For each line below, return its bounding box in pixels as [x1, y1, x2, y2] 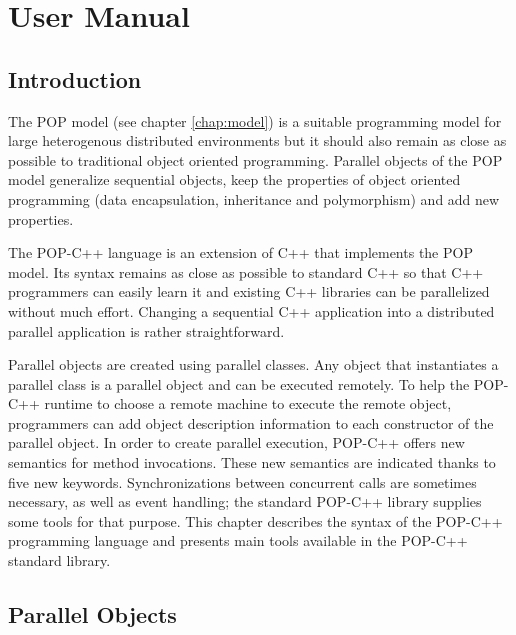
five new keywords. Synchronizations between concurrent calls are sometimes [8, 471, 477, 492]
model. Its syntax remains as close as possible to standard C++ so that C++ [8, 261, 484, 282]
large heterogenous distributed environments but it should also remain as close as [8, 130, 507, 151]
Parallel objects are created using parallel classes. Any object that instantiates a [8, 354, 499, 375]
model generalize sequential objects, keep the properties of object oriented [8, 169, 461, 190]
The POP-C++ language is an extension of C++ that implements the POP [8, 242, 473, 263]
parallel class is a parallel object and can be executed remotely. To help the [8, 373, 470, 394]
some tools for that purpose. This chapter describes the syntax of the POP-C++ [8, 510, 503, 531]
